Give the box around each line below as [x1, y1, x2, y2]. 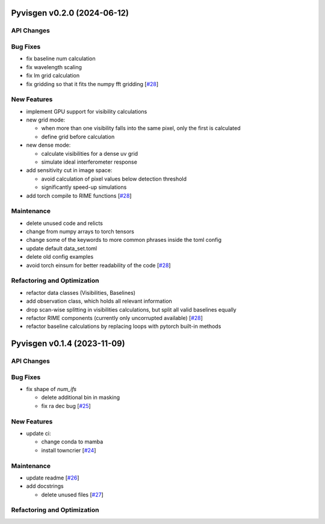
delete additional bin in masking [41, 394, 120, 401]
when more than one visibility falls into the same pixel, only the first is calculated [41, 125, 241, 132]
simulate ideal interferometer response [41, 158, 138, 165]
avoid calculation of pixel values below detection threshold [41, 175, 187, 182]
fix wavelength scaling [26, 63, 82, 70]
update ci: [26, 430, 51, 437]
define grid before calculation [41, 133, 115, 140]
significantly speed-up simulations [41, 183, 127, 191]
